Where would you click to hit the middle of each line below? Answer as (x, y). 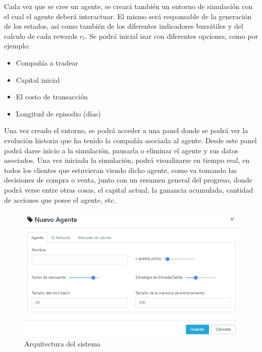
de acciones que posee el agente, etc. (60, 199)
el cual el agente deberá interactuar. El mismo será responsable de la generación (128, 16)
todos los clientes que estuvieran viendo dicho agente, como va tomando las (120, 170)
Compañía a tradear (47, 62)
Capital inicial (38, 79)
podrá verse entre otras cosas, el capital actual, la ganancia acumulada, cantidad (129, 189)
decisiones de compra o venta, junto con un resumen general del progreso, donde (128, 180)
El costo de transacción (52, 97)
